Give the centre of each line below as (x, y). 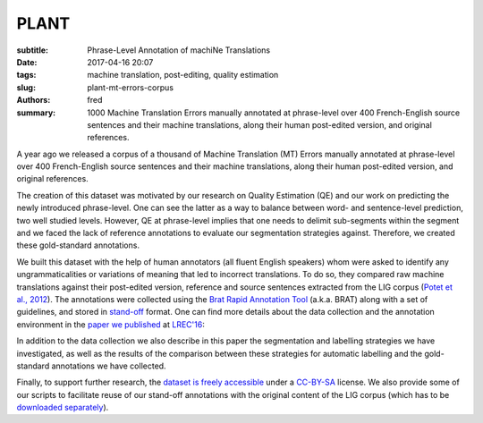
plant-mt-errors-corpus (131, 87)
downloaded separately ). (63, 408)
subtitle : (33, 50)
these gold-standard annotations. (78, 245)
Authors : (34, 100)
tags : (26, 75)
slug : (26, 87)
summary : (36, 113)
